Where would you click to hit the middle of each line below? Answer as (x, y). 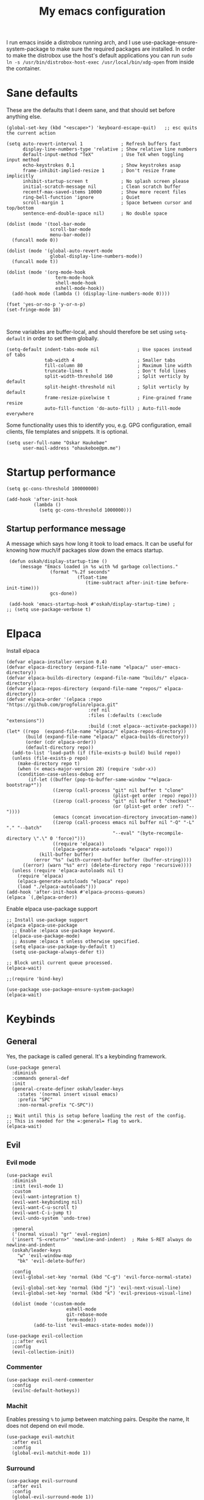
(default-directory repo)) (60, 748)
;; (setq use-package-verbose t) (49, 609)
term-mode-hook (75, 278)
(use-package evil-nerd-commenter (50, 1380)
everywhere (20, 414)
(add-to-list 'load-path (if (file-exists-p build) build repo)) (97, 753)
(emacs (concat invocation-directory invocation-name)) (125, 817)
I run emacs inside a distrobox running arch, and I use (74, 43)
